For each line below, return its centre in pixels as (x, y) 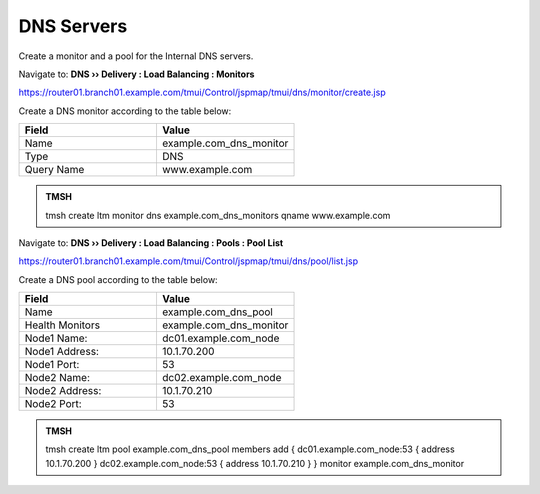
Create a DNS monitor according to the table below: (125, 111)
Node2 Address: (63, 391)
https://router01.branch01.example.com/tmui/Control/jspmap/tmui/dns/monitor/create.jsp (202, 92)
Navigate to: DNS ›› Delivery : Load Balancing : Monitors (136, 74)
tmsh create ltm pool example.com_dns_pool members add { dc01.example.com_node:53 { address (250, 449)
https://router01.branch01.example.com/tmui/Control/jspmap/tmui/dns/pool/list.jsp (188, 261)
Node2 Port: (53, 404)
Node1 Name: (56, 338)
